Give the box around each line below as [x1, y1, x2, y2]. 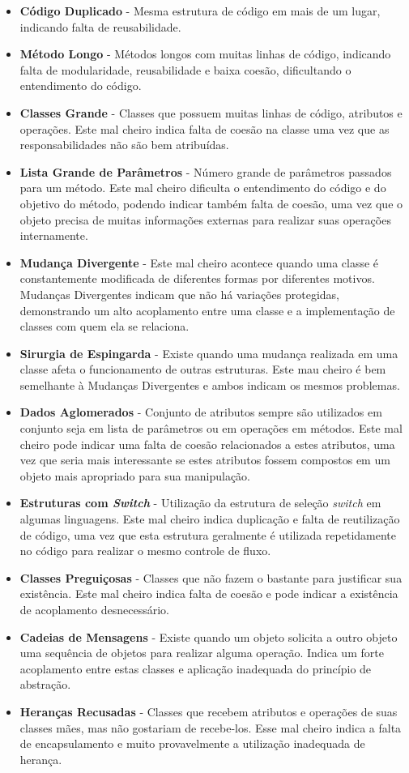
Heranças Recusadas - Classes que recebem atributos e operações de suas [19, 703, 398, 720]
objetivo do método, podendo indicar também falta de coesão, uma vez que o [19, 194, 403, 211]
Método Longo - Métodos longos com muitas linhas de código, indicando [19, 45, 391, 62]
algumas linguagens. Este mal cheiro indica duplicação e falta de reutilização [19, 510, 400, 527]
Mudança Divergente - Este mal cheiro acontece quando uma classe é [19, 254, 379, 271]
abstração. [19, 676, 71, 693]
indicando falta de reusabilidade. [19, 18, 181, 35]
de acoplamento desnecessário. [19, 601, 169, 617]
